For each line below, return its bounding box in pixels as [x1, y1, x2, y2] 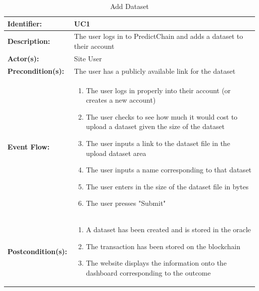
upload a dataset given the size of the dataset [86, 121, 225, 132]
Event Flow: [7, 141, 50, 151]
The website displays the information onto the [86, 258, 227, 268]
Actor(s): [7, 53, 39, 63]
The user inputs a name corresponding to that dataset [86, 164, 252, 175]
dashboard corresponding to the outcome [86, 267, 211, 278]
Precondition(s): [7, 65, 64, 76]
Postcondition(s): [7, 246, 67, 256]
